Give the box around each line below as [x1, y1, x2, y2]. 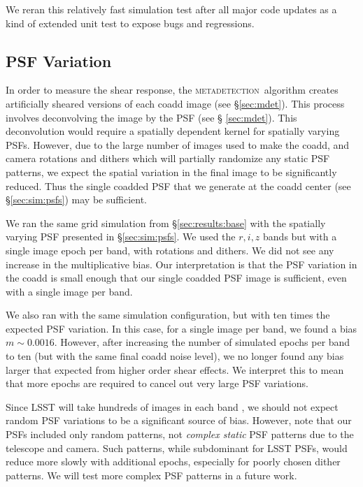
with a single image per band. [6, 284, 133, 298]
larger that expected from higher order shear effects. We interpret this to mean [6, 362, 344, 377]
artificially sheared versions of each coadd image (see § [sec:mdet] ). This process [6, 96, 345, 110]
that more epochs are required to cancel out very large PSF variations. [6, 376, 308, 391]
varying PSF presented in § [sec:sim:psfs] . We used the [6, 229, 236, 244]
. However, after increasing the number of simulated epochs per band [54, 335, 350, 349]
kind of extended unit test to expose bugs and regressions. [6, 15, 255, 30]
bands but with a [263, 229, 337, 244]
